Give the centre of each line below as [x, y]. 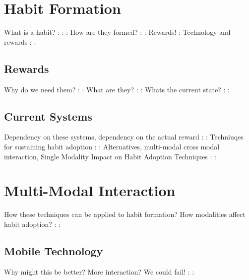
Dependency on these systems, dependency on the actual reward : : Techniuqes [124, 137]
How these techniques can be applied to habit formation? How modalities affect [125, 214]
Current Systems [48, 116]
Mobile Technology [54, 250]
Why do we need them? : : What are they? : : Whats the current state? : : [117, 89]
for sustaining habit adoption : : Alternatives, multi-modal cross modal [112, 146]
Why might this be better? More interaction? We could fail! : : [99, 271]
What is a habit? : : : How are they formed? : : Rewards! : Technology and [117, 32]
